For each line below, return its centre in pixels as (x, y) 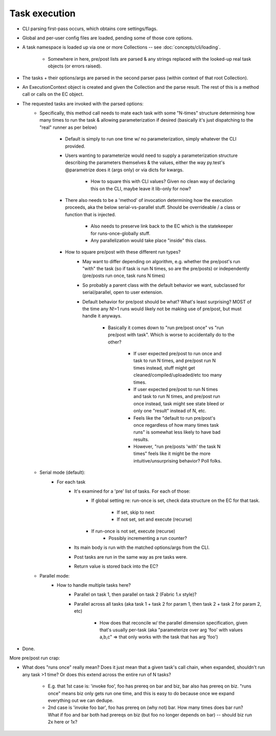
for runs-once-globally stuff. (121, 233)
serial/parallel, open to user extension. (123, 292)
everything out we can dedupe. (81, 701)
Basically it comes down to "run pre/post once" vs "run (166, 328)
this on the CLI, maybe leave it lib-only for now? (141, 189)
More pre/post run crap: (35, 658)
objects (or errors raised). (75, 66)
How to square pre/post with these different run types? (123, 252)
